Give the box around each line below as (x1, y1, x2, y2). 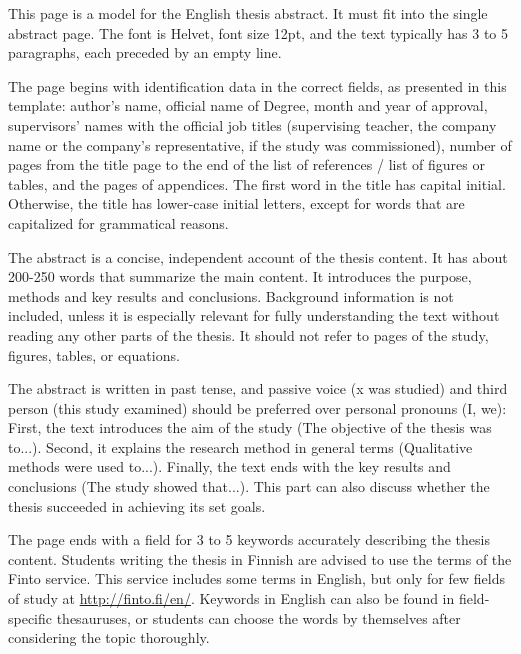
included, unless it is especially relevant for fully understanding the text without (8, 305, 500, 326)
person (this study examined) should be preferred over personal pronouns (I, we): (8, 397, 507, 418)
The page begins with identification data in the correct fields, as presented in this (8, 75, 507, 96)
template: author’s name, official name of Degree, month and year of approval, (8, 95, 488, 116)
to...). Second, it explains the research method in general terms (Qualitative (8, 436, 473, 457)
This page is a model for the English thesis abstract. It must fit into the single (8, 3, 488, 23)
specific (8, 607, 53, 628)
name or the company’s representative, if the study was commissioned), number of (8, 134, 512, 155)
